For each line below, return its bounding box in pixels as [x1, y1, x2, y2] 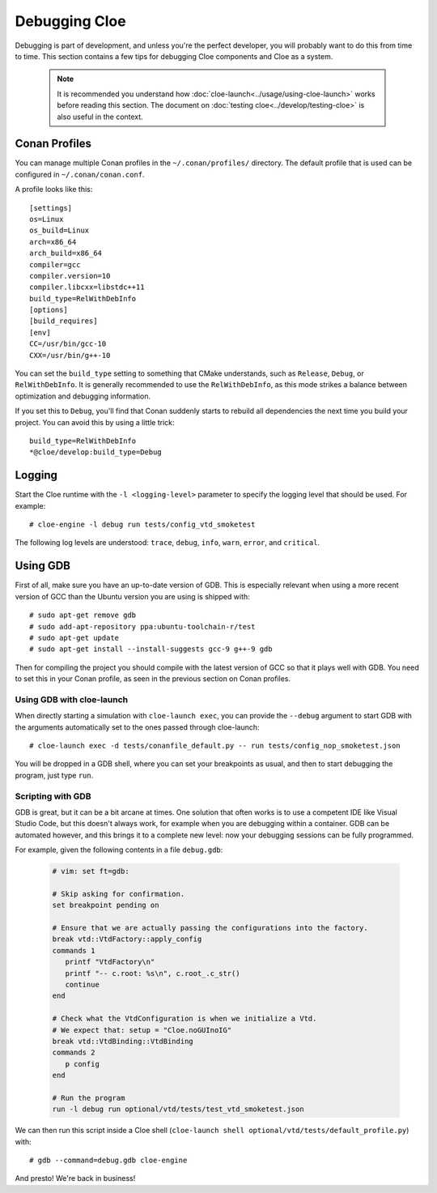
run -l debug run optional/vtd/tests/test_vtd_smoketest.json [52, 1105, 304, 1114]
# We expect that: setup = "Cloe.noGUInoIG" [52, 1025, 232, 1034]
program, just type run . [15, 770, 94, 780]
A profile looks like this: [15, 185, 93, 194]
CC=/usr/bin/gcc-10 [29, 339, 107, 348]
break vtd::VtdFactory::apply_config [52, 935, 202, 944]
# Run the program [52, 1093, 125, 1102]
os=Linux [29, 215, 64, 224]
